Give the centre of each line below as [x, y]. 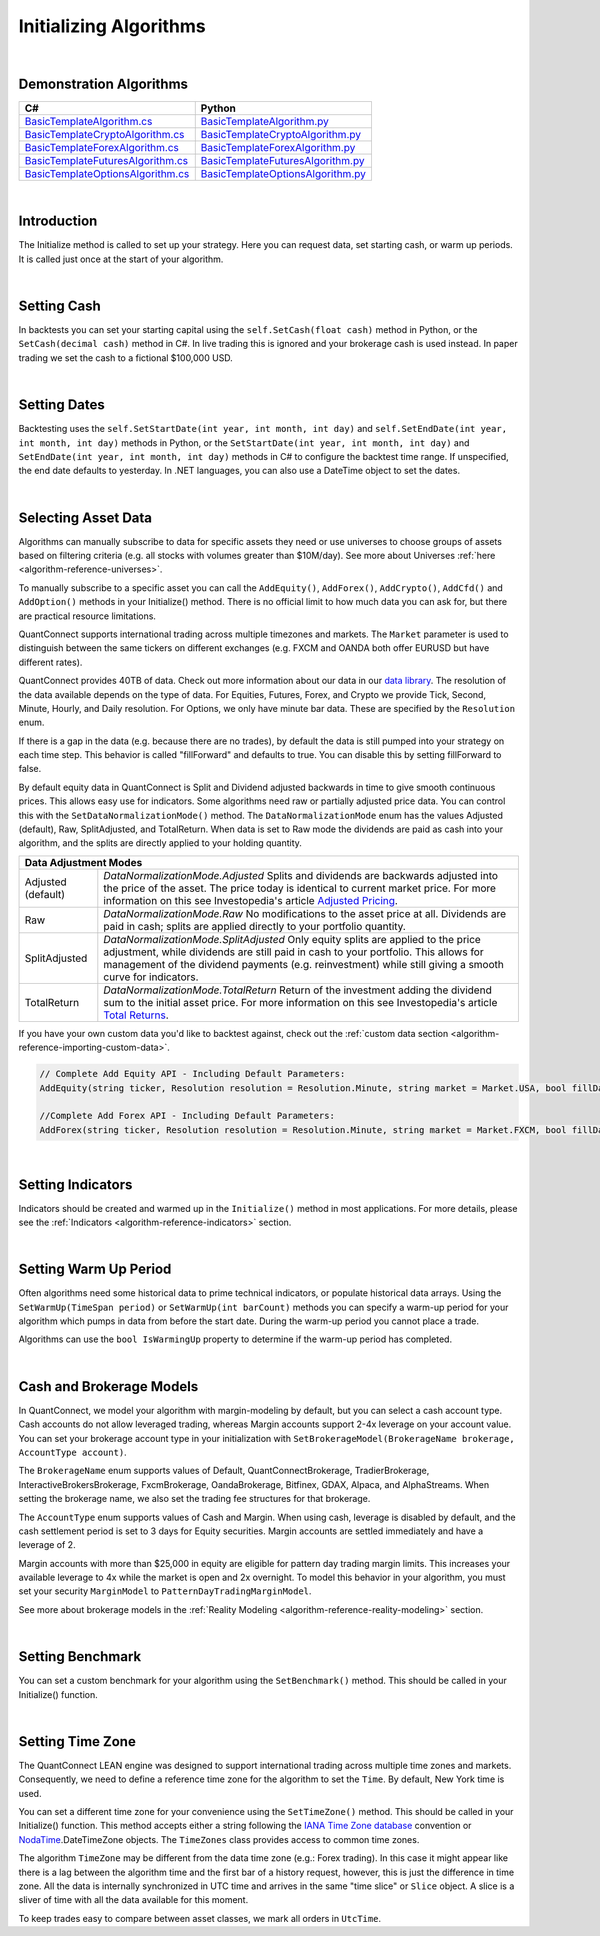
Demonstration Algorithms [103, 84]
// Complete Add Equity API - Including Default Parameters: [192, 1074]
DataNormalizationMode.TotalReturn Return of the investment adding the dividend [297, 990]
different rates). [50, 662]
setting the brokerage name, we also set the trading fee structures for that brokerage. [194, 1499]
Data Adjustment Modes [83, 862]
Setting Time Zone [77, 1741]
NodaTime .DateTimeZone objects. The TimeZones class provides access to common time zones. [219, 1839]
